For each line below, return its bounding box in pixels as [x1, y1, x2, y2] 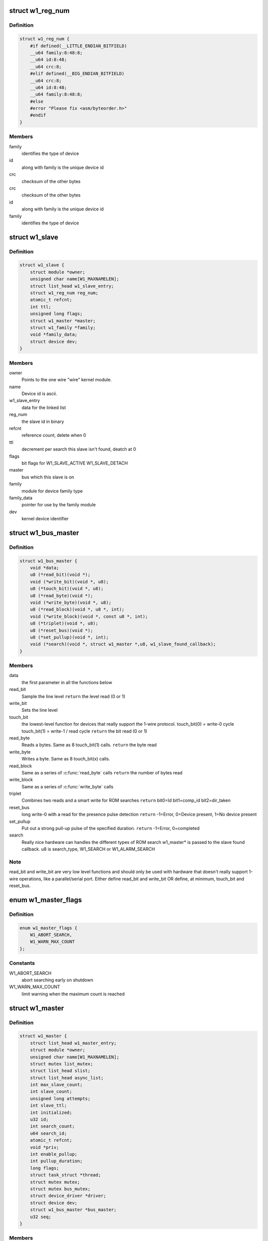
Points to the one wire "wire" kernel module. [21, 377, 112, 383]
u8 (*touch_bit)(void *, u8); [30, 586, 104, 592]
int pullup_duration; [30, 1158, 83, 1164]
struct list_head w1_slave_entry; [30, 283, 114, 289]
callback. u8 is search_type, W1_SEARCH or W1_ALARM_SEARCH [21, 846, 155, 852]
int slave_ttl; [30, 1103, 67, 1108]
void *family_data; [30, 332, 78, 338]
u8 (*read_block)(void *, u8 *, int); [30, 607, 125, 613]
